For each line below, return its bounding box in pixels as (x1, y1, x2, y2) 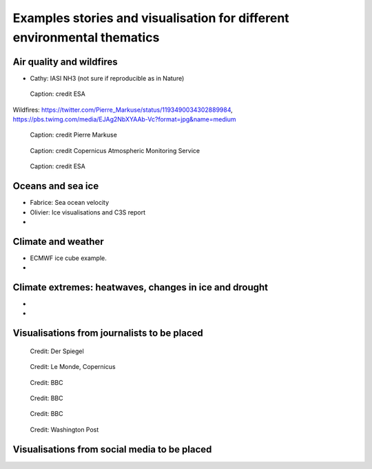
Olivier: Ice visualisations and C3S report (30, 208, 146, 217)
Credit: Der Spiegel (30, 347, 84, 355)
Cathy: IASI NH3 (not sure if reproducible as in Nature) (30, 74, 185, 82)
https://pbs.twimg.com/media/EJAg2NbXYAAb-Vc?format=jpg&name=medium (12, 115, 237, 123)
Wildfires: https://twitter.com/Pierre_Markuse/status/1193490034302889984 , (12, 106, 234, 114)
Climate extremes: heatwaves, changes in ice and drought (12, 281, 269, 293)
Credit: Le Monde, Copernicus (30, 363, 116, 371)
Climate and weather (12, 235, 105, 248)
